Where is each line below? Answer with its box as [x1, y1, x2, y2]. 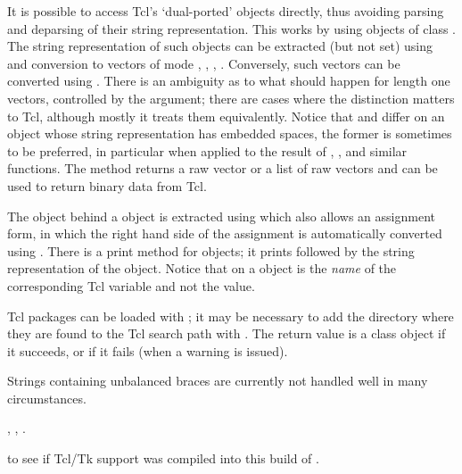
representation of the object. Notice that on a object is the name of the [7, 259, 397, 278]
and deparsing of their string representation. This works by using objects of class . [7, 19, 456, 37]
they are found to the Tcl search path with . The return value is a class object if [7, 324, 446, 343]
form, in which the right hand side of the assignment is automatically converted [7, 224, 442, 243]
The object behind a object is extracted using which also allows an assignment [7, 206, 435, 225]
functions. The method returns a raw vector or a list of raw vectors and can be [7, 159, 438, 178]
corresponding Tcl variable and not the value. [7, 276, 255, 295]
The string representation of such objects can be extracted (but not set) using [7, 37, 433, 55]
